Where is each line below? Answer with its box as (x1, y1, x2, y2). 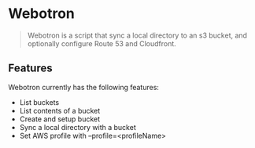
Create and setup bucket (19, 114, 101, 124)
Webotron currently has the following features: (8, 82, 160, 92)
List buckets (19, 97, 60, 106)
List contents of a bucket (19, 106, 101, 115)
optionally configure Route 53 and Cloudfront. (27, 38, 177, 48)
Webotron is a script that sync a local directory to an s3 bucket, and (27, 31, 248, 40)
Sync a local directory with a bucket (19, 122, 136, 132)
